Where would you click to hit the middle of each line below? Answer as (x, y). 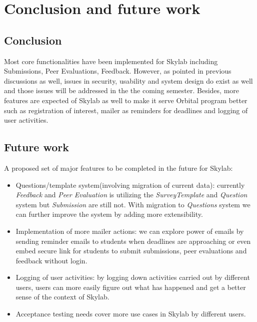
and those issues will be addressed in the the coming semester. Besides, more (121, 90)
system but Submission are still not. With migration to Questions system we (133, 204)
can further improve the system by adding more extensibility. (109, 214)
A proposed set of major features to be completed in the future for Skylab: (118, 168)
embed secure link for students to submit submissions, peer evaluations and (131, 251)
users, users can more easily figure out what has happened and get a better (131, 287)
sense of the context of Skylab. (62, 297)
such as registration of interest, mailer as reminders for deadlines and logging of (126, 110)
